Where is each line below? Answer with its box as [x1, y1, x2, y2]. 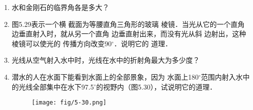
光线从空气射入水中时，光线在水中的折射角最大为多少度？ [11, 55, 200, 65]
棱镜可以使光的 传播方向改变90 [11, 38, 112, 48]
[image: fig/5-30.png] [31, 99, 107, 107]
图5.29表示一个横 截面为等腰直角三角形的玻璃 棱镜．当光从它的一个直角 [11, 18, 245, 29]
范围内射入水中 [201, 71, 250, 82]
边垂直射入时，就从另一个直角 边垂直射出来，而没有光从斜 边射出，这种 [11, 28, 247, 39]
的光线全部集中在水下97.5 [11, 81, 94, 92]
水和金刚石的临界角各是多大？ [11, 2, 109, 12]
